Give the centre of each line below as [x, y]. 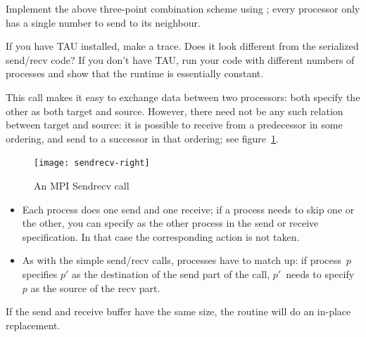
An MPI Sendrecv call [82, 185]
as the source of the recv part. [95, 288]
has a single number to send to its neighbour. [103, 22]
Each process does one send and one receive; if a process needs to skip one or [188, 209]
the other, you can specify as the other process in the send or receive [170, 223]
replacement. [33, 325]
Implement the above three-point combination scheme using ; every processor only [183, 8]
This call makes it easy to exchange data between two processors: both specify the [183, 97]
